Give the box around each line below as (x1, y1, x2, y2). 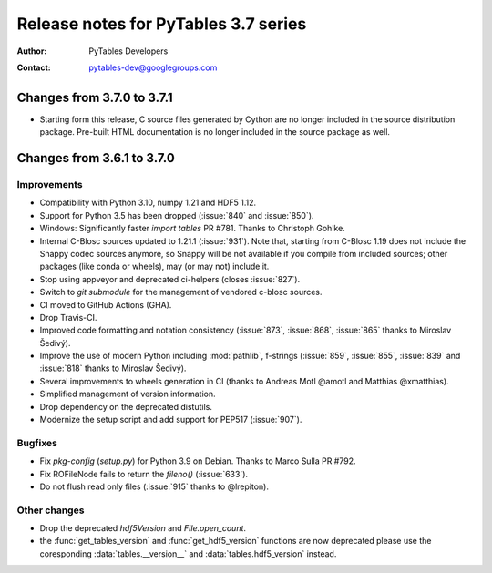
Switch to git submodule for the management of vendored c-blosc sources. (39, 287, 323, 298)
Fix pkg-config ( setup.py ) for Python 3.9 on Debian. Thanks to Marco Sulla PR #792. (39, 455, 356, 466)
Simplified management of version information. (39, 388, 216, 400)
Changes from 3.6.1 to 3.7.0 (16, 150, 175, 166)
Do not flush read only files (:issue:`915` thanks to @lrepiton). (39, 481, 269, 492)
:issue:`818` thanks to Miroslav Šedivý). (39, 363, 187, 373)
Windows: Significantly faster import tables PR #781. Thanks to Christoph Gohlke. (39, 223, 345, 234)
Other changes (16, 504, 85, 517)
